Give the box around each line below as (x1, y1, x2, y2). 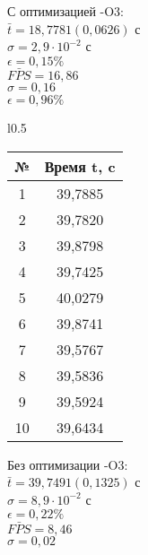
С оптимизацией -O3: (7, 2, 124, 20)
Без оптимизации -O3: (7, 455, 128, 473)
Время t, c (44, 155, 116, 177)
